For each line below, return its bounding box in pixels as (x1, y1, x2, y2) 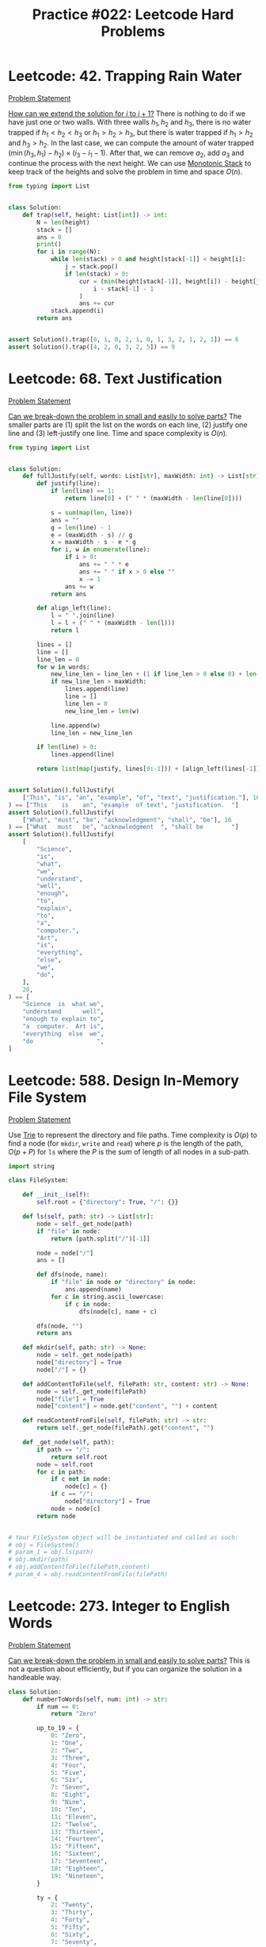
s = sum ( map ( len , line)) (50, 508, 133, 517)
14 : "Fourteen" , (50, 1835, 104, 1843)
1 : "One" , (50, 1739, 83, 1748)
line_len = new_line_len (50, 729, 133, 737)
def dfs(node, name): (36, 1270, 108, 1279)
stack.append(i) (50, 307, 104, 315)
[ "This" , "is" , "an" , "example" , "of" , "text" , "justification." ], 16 (22, 793, 260, 801)
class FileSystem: (8, 1177, 69, 1185)
